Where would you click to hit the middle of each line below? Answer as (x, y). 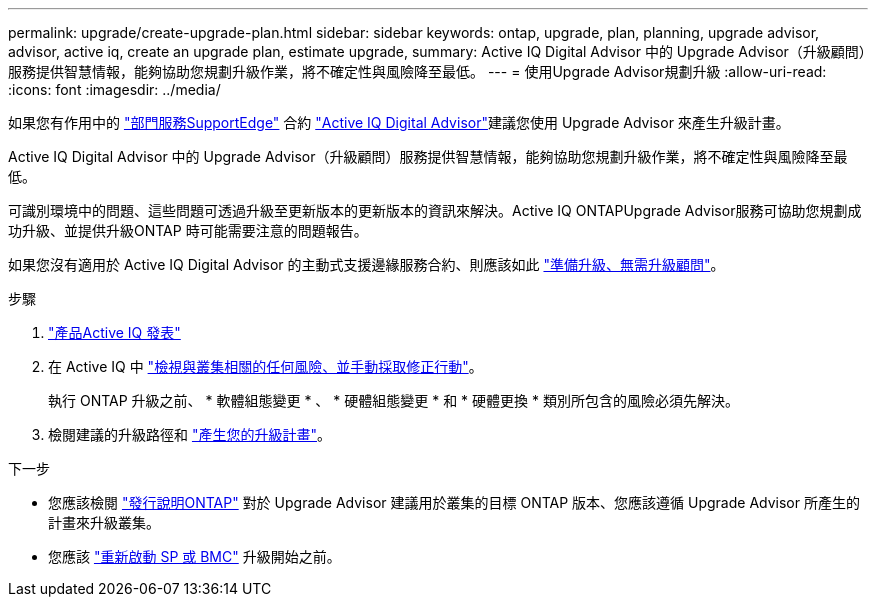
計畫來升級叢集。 (104, 522)
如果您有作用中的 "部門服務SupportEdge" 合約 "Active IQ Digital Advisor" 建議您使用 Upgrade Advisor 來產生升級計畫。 (399, 122)
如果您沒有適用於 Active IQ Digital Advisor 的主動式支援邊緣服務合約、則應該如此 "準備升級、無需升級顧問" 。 (366, 264)
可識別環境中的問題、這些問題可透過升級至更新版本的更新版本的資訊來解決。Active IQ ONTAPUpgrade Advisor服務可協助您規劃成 (435, 210)
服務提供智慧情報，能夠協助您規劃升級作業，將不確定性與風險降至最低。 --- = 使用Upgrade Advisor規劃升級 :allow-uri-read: (417, 71)
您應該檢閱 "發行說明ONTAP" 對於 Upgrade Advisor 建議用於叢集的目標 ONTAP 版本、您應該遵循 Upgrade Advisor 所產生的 (454, 502)
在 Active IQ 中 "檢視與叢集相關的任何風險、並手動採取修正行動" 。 (265, 366)
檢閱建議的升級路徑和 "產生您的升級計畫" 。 (189, 434)
